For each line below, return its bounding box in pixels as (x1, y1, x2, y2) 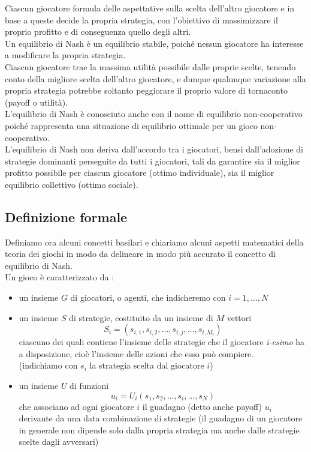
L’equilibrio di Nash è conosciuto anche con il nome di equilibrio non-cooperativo (5, 107, 303, 120)
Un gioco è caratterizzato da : (5, 271, 114, 283)
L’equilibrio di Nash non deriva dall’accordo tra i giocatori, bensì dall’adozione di (5, 143, 304, 155)
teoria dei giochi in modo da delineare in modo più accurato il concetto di (5, 247, 276, 260)
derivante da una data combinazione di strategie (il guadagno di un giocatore (19, 412, 303, 424)
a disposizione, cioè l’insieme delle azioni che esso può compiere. (19, 347, 253, 360)
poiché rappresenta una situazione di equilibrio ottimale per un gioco (5, 119, 258, 131)
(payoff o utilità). (5, 95, 68, 108)
